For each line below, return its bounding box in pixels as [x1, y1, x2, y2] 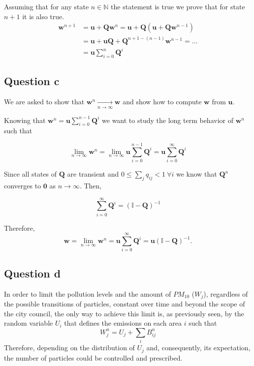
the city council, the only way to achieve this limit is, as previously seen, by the [4, 308, 244, 318]
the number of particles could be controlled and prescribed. [4, 352, 183, 363]
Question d [4, 265, 61, 280]
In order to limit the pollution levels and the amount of [4, 288, 171, 299]
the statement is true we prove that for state [111, 1, 245, 11]
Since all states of [4, 169, 57, 179]
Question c [4, 73, 60, 89]
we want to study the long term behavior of [102, 115, 233, 125]
